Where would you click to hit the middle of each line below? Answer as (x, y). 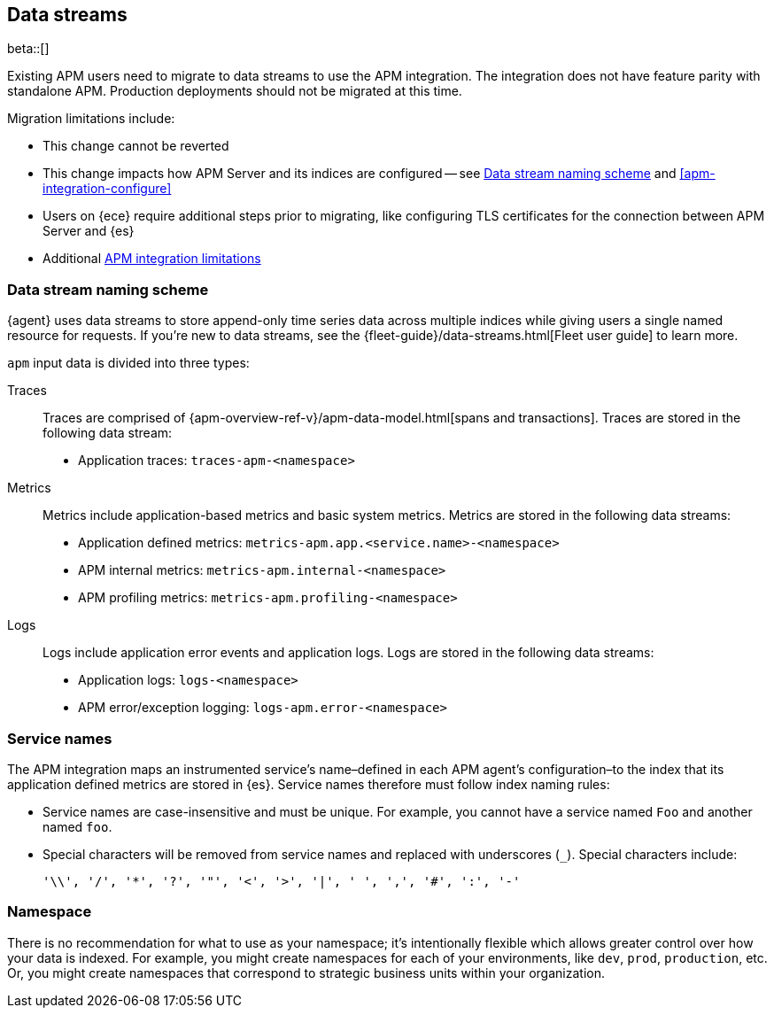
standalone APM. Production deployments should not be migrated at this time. (235, 91)
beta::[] (28, 49)
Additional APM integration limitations (152, 259)
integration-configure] (107, 189)
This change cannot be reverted (136, 146)
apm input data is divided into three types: (128, 363)
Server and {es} (89, 231)
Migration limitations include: (91, 119)
